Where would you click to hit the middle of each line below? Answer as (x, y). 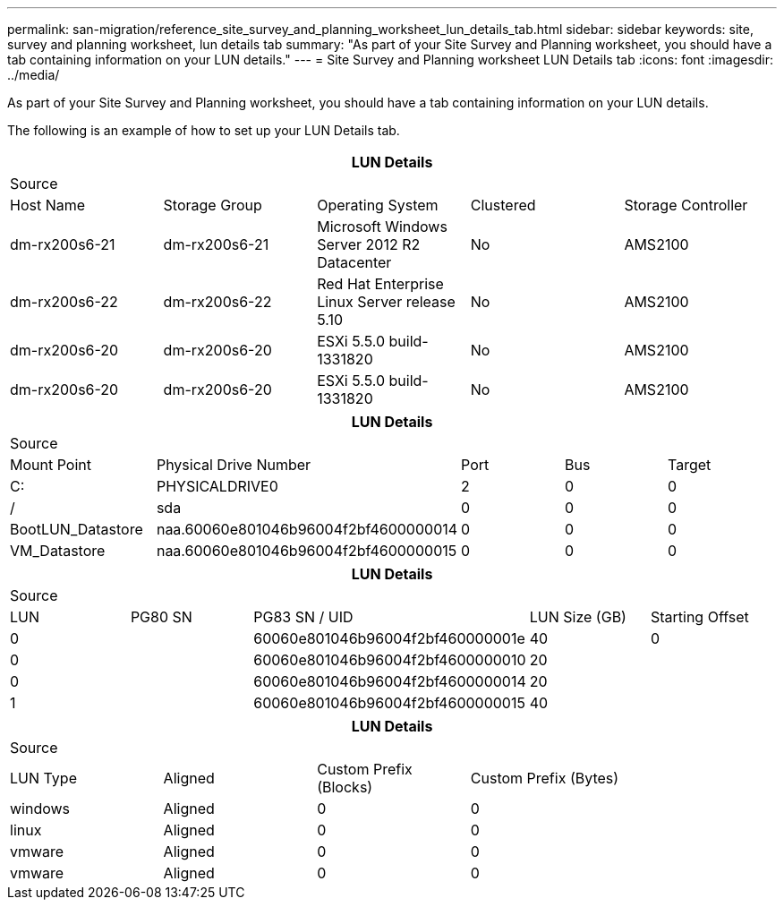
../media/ (34, 75)
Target (689, 465)
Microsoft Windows (382, 227)
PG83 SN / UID (303, 617)
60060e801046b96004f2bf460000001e (389, 638)
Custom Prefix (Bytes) (545, 778)
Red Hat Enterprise (380, 284)
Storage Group (213, 205)
